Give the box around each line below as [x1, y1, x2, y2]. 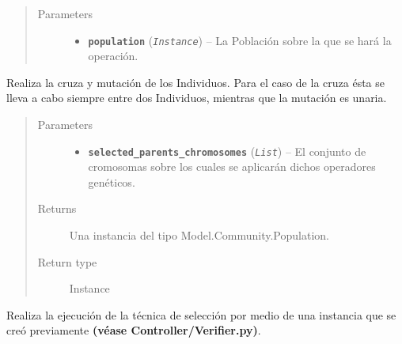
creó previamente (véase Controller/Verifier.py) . [6, 322, 261, 338]
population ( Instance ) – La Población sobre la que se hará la [88, 32, 392, 48]
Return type [37, 253, 97, 270]
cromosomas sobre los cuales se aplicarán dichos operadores [88, 158, 376, 175]
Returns [37, 200, 77, 217]
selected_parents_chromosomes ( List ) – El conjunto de [88, 142, 366, 159]
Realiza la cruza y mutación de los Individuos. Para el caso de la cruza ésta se [6, 74, 385, 90]
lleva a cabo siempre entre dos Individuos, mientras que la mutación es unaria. [6, 89, 387, 106]
